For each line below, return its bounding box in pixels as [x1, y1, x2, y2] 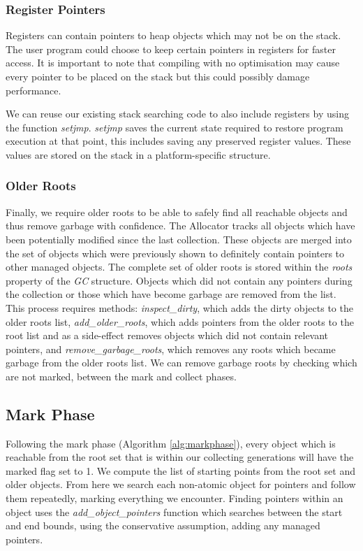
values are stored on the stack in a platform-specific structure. [6, 147, 271, 162]
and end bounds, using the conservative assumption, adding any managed [6, 518, 320, 533]
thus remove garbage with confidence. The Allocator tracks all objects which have [6, 218, 355, 233]
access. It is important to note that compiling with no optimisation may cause [6, 55, 340, 70]
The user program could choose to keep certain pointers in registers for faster [6, 41, 336, 56]
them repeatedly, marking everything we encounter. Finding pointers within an [6, 491, 343, 506]
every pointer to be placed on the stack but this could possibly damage [6, 69, 310, 83]
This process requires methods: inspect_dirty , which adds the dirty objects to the [6, 300, 353, 315]
